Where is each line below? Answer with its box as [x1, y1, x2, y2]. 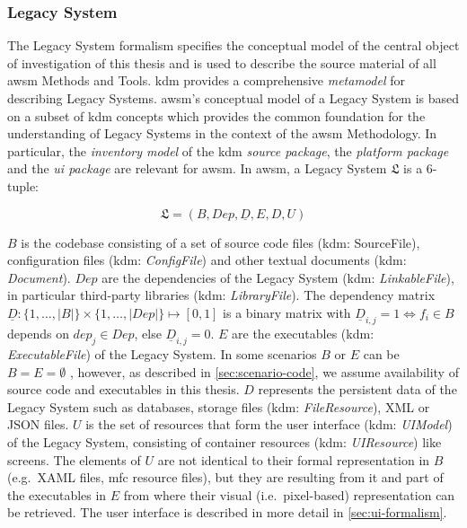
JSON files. [7, 415, 69, 434]
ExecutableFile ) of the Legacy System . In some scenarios [7, 344, 317, 363]
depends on [7, 323, 69, 342]
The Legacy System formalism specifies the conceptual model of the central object [7, 36, 460, 55]
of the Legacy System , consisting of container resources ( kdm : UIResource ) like [7, 432, 442, 451]
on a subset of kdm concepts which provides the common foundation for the [7, 106, 426, 125]
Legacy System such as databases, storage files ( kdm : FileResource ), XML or [7, 397, 430, 416]
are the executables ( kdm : [232, 323, 374, 342]
